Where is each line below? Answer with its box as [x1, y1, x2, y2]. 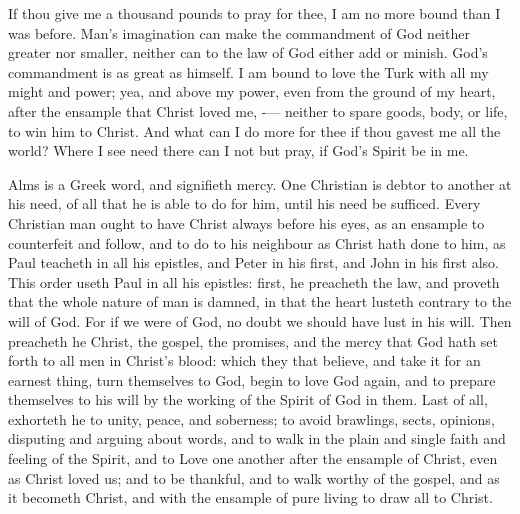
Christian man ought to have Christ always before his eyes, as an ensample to [8, 212, 485, 233]
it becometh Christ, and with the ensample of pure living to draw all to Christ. [8, 487, 493, 508]
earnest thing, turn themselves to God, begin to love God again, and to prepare [8, 369, 496, 390]
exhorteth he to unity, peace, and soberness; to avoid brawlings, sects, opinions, [8, 408, 495, 429]
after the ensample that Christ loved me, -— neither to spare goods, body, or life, [8, 100, 508, 121]
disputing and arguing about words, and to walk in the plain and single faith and [8, 428, 506, 449]
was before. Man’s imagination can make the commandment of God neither [8, 22, 470, 43]
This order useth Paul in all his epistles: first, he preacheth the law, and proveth [8, 271, 500, 292]
